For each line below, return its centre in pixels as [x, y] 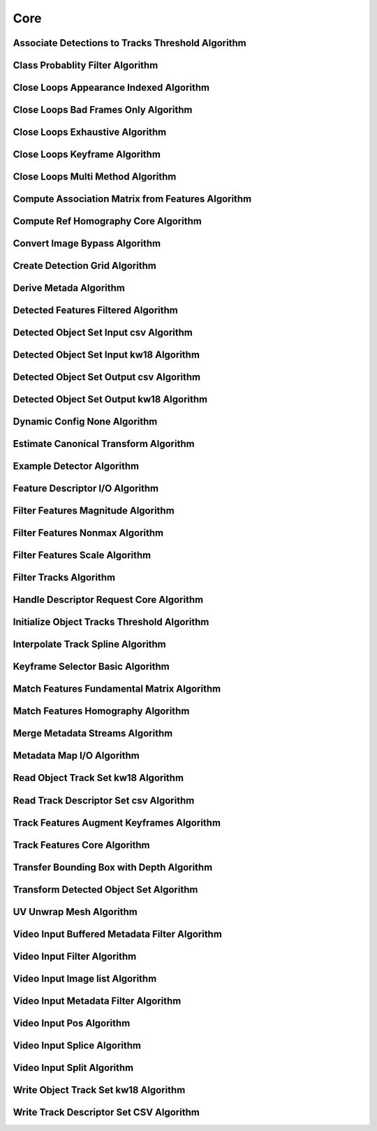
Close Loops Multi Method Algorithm [95, 177]
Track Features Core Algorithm [81, 845]
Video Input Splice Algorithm [77, 1045]
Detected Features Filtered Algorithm [95, 311]
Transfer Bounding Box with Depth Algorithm [113, 867]
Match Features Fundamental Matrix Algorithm [117, 689]
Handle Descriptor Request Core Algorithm [108, 600]
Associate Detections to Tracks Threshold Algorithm [130, 43]
